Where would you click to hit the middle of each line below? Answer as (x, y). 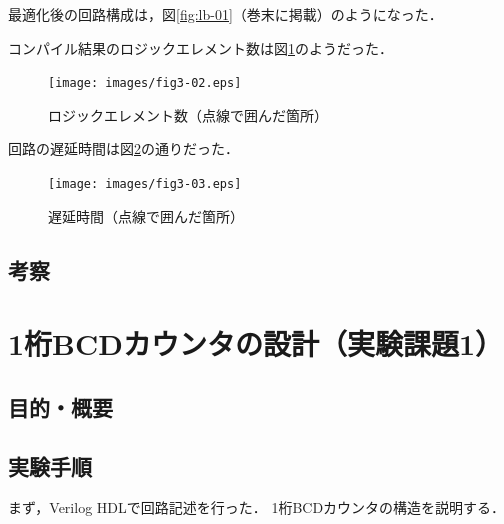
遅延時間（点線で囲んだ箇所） (146, 215)
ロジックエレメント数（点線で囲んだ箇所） (188, 114)
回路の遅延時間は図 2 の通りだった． (123, 148)
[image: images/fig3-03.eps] (145, 184)
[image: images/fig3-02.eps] (145, 83)
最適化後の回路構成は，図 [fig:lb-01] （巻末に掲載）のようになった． (225, 14)
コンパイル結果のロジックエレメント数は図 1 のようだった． (200, 47)
